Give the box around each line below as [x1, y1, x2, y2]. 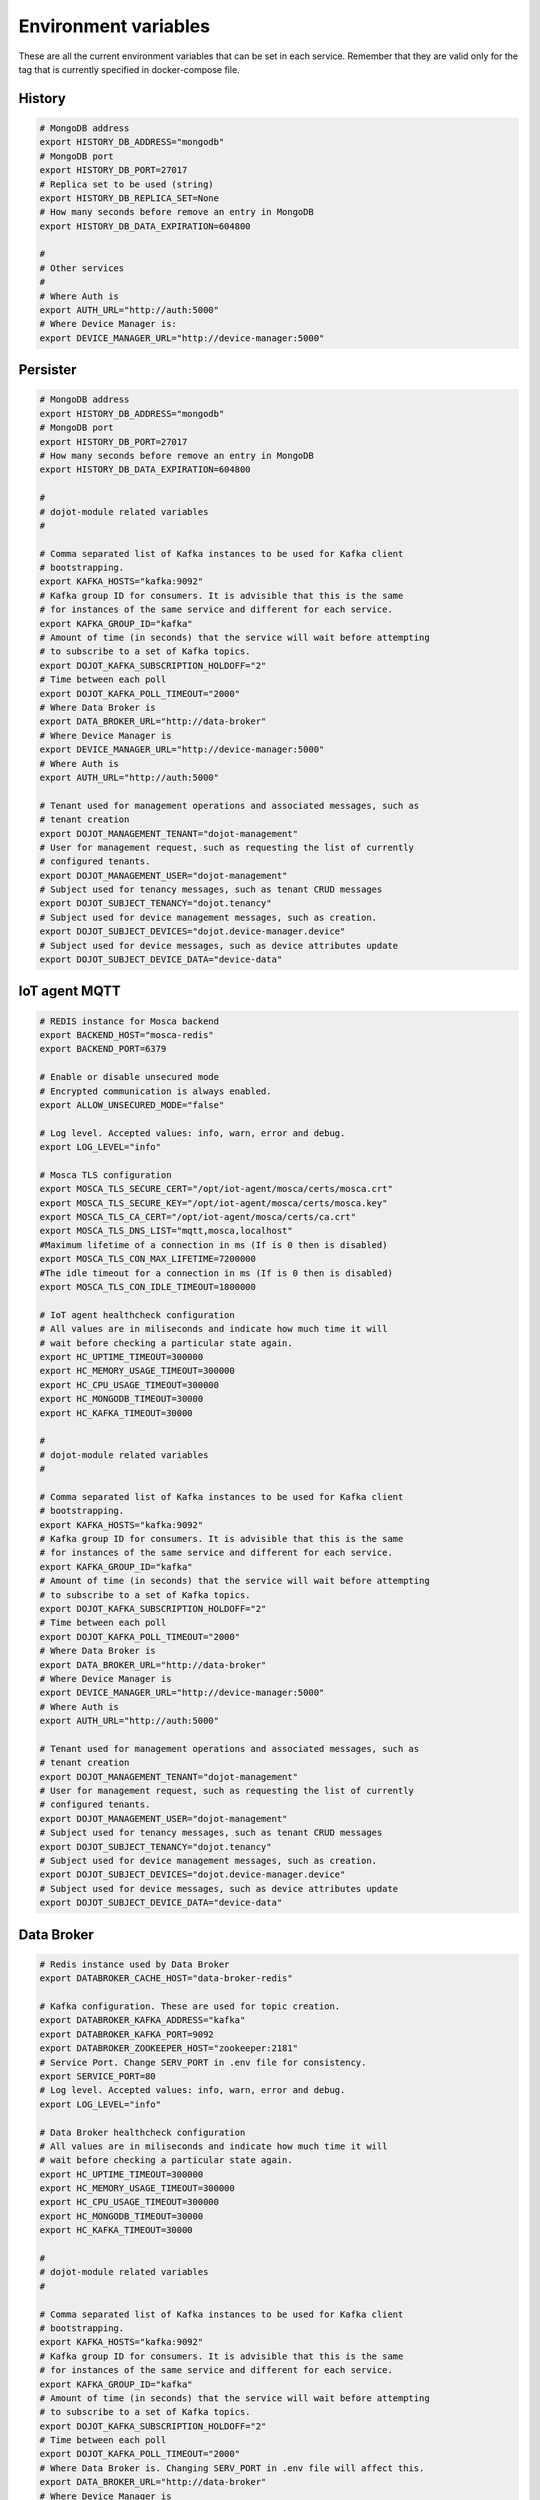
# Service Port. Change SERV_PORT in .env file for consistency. [39, 2056, 367, 2068]
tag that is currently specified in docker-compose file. [18, 63, 240, 75]
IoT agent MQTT [18, 983, 122, 1000]
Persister [18, 361, 77, 379]
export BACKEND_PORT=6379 [39, 1043, 167, 1055]
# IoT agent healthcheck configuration [39, 1309, 235, 1320]
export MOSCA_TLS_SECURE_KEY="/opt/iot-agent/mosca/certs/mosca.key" [39, 1197, 388, 1209]
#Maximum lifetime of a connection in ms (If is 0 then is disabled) [39, 1239, 388, 1250]
